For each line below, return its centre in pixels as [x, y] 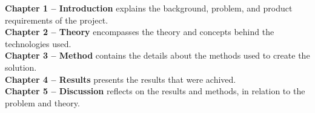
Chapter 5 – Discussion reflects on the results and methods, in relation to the [155, 91]
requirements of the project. [57, 20]
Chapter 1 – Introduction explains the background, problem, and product [149, 8]
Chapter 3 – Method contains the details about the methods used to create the [157, 55]
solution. [21, 67]
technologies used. [38, 43]
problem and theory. [42, 102]
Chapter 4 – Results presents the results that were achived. [121, 79]
